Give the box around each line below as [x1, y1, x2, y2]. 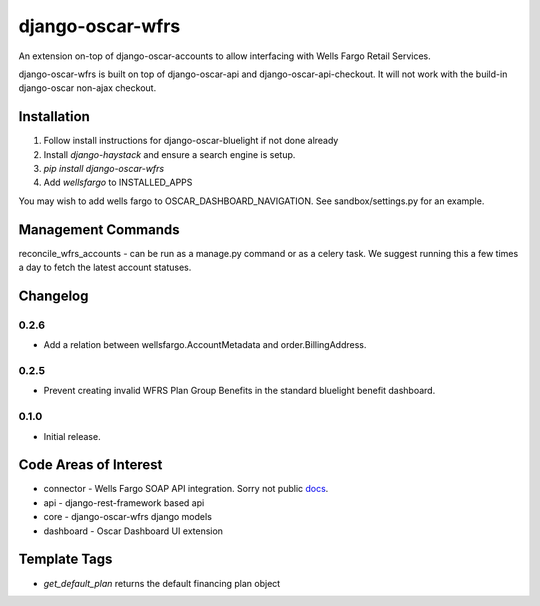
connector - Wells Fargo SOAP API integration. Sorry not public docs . [43, 483, 329, 495]
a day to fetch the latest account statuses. [18, 261, 192, 274]
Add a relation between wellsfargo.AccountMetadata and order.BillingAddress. [43, 339, 367, 351]
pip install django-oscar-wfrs [43, 163, 165, 175]
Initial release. [43, 430, 101, 442]
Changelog [18, 287, 89, 304]
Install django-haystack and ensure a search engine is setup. [43, 148, 296, 160]
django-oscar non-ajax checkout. [18, 82, 157, 94]
